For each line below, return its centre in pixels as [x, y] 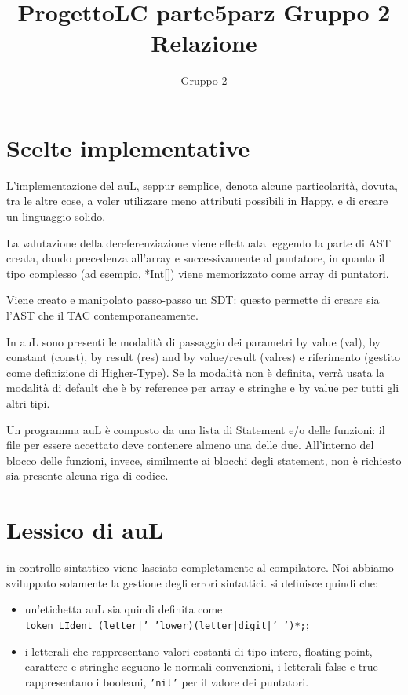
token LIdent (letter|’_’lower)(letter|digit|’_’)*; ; [167, 624]
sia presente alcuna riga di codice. [87, 476]
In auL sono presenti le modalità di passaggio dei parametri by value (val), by [194, 341]
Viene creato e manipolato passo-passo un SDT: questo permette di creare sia [193, 300]
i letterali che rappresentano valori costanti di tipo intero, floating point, [199, 651]
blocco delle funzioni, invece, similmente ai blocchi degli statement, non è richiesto [204, 460]
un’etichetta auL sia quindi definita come [124, 609]
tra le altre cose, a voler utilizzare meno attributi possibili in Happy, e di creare [197, 201]
